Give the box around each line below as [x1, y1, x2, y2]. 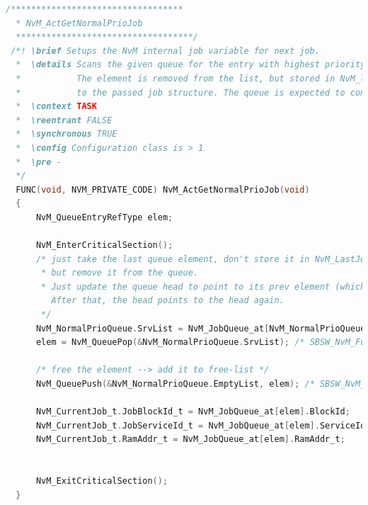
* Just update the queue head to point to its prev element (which [41, 281, 366, 292]
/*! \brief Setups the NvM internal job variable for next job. [11, 45, 320, 56]
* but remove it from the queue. [41, 268, 199, 278]
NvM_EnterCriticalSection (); [35, 240, 173, 251]
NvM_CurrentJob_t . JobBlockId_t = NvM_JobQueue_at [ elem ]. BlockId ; [35, 407, 350, 417]
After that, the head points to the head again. [51, 295, 284, 306]
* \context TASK [16, 101, 97, 112]
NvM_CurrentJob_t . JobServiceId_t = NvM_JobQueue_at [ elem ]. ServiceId [35, 420, 366, 431]
